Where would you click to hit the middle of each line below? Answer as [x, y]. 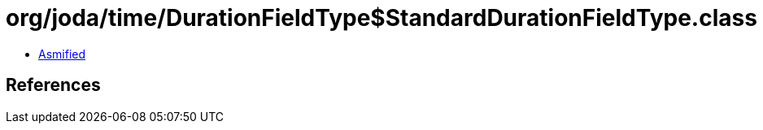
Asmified [62, 54]
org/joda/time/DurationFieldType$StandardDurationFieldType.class [381, 18]
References [53, 85]
